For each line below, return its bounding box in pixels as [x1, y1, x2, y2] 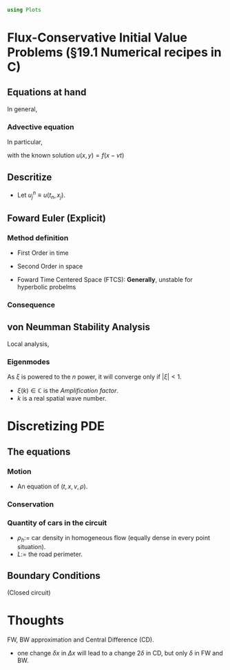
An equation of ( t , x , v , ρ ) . [17, 482, 88, 490]
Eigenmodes [7, 356, 50, 366]
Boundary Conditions [7, 570, 101, 582]
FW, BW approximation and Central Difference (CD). [7, 635, 154, 644]
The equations [7, 446, 71, 457]
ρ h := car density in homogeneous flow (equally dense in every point [17, 534, 211, 544]
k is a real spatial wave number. [17, 394, 107, 403]
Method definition [7, 233, 69, 242]
